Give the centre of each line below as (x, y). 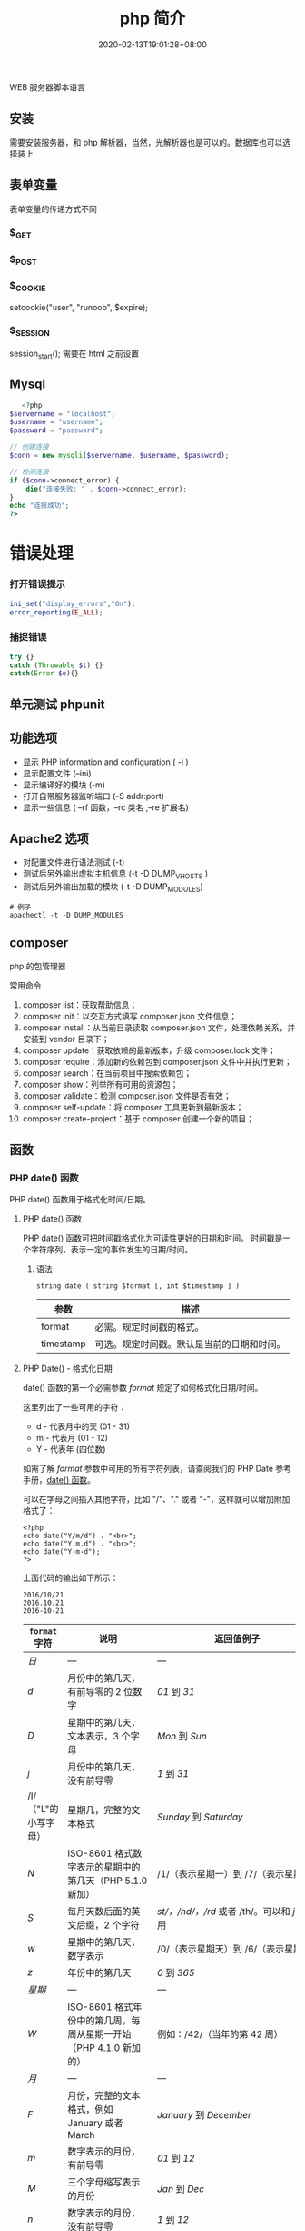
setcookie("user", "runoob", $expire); (79, 307)
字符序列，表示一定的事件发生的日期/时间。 (112, 1250)
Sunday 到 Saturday (200, 1817)
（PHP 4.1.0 (94, 2048)
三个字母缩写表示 (104, 2183)
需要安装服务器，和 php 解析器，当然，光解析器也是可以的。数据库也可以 (146, 142)
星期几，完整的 (99, 1810)
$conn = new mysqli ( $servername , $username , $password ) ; (119, 456)
